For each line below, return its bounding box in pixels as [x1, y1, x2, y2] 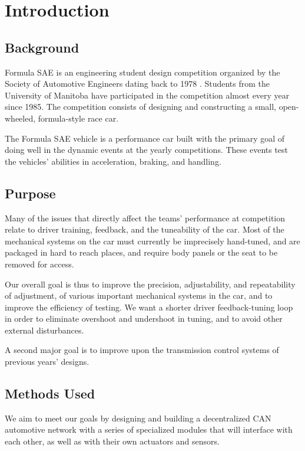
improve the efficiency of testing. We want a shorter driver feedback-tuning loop [5, 300, 293, 313]
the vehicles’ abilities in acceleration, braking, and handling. [5, 155, 221, 167]
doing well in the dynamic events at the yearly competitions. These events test [5, 143, 289, 156]
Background [5, 38, 79, 56]
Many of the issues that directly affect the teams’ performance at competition [5, 211, 285, 224]
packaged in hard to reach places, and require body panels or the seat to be [5, 246, 278, 259]
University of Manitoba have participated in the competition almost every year [5, 89, 290, 101]
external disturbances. [5, 323, 84, 336]
